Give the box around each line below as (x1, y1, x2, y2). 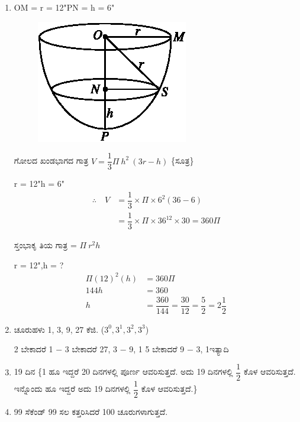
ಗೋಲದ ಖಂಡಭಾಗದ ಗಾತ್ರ (14, 154, 89, 167)
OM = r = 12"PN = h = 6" (14, 1, 115, 13)
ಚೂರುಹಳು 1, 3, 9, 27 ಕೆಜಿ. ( (14, 323, 105, 335)
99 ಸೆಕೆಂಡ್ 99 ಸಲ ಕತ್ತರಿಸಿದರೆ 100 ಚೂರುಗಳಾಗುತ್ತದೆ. (14, 405, 168, 418)
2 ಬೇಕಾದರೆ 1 (14, 343, 53, 355)
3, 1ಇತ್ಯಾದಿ (196, 343, 229, 355)
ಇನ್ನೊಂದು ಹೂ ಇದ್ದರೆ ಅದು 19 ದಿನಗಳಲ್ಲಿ (14, 382, 131, 395)
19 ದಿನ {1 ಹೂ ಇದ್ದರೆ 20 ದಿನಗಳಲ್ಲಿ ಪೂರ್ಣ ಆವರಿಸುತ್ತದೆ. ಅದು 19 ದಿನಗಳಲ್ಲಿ (14, 365, 233, 378)
